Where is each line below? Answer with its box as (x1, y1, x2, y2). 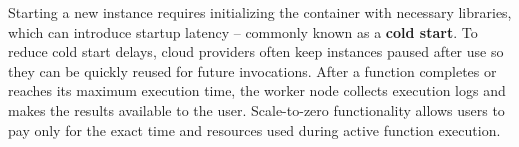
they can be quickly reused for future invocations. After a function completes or (8, 60, 497, 81)
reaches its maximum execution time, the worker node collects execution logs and (8, 80, 506, 101)
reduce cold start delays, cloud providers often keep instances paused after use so (8, 41, 504, 62)
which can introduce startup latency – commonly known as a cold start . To (8, 21, 478, 42)
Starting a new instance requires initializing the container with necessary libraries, (8, 2, 512, 22)
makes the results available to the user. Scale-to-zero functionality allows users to (8, 99, 505, 120)
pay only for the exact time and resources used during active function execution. (8, 119, 501, 140)
